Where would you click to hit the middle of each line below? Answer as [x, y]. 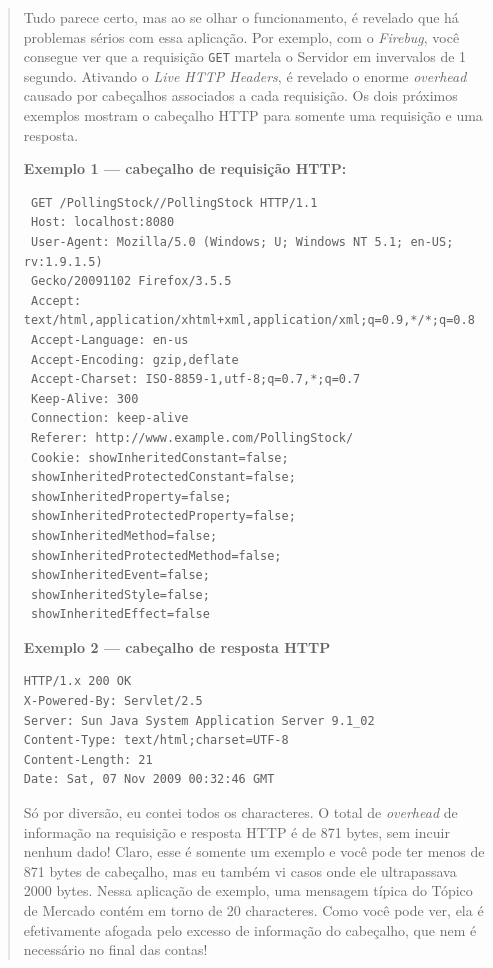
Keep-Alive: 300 [84, 398]
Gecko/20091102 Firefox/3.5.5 [131, 281]
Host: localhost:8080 [102, 222]
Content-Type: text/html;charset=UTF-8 [156, 740]
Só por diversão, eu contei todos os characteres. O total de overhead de [240, 812]
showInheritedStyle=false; [120, 594]
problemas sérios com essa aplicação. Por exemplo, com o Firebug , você [241, 36]
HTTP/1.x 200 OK [77, 681]
